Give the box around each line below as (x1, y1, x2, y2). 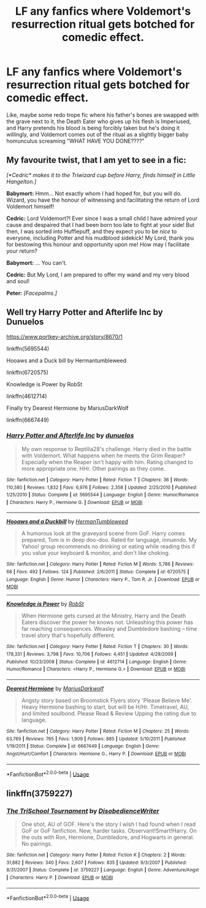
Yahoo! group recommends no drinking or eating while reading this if (21, 543, 195, 550)
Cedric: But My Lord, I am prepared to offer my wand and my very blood (6, 271, 189, 278)
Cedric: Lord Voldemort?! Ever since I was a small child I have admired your (6, 215, 198, 222)
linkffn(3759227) (6, 788, 73, 798)
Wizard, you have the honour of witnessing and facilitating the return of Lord (6, 196, 200, 204)
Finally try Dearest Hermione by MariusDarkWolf (6, 404, 129, 411)
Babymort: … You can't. (6, 259, 67, 266)
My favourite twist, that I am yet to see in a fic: (6, 155, 186, 166)
